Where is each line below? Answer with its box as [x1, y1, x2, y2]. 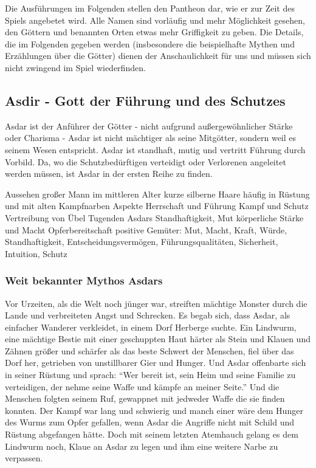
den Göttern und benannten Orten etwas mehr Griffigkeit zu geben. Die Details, [5, 26, 304, 38]
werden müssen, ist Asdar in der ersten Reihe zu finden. [5, 167, 213, 180]
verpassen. [5, 452, 43, 464]
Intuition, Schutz [5, 247, 67, 260]
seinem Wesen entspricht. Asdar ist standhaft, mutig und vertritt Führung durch [5, 143, 306, 156]
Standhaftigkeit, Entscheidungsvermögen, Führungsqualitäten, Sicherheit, [5, 235, 278, 248]
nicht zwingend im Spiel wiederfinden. [5, 61, 146, 74]
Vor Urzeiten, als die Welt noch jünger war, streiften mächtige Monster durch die [5, 297, 307, 309]
